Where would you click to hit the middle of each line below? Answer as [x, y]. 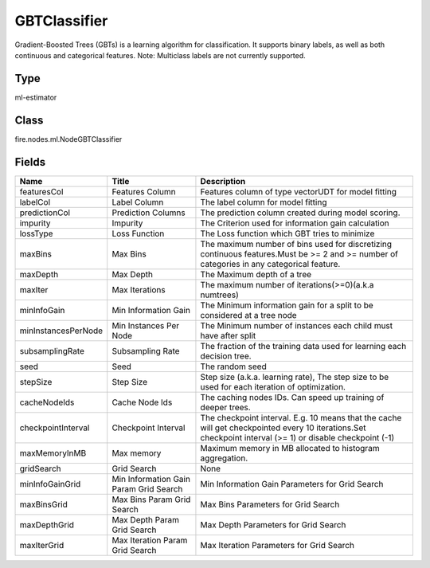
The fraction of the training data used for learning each [303, 346]
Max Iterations [139, 289]
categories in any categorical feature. [270, 264]
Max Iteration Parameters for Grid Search [277, 545]
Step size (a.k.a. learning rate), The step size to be [295, 377]
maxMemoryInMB [53, 452]
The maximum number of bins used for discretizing [296, 244]
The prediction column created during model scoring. [300, 213]
